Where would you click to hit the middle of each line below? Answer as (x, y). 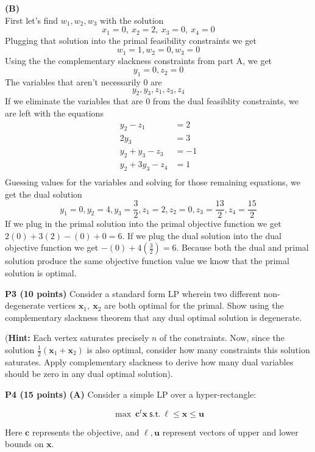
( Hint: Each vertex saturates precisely (77, 338)
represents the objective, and (86, 432)
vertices (62, 305)
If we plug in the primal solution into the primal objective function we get (143, 224)
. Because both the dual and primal (242, 247)
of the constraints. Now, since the (222, 338)
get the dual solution (44, 194)
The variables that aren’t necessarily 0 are (83, 82)
